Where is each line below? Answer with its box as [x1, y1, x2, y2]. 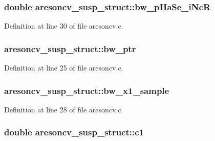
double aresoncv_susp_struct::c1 [4, 126, 144, 138]
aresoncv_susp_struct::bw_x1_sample [4, 84, 169, 97]
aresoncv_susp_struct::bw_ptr [4, 42, 136, 55]
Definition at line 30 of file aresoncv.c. [4, 20, 123, 31]
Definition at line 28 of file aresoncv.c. [4, 104, 123, 114]
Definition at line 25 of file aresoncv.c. [4, 62, 123, 73]
